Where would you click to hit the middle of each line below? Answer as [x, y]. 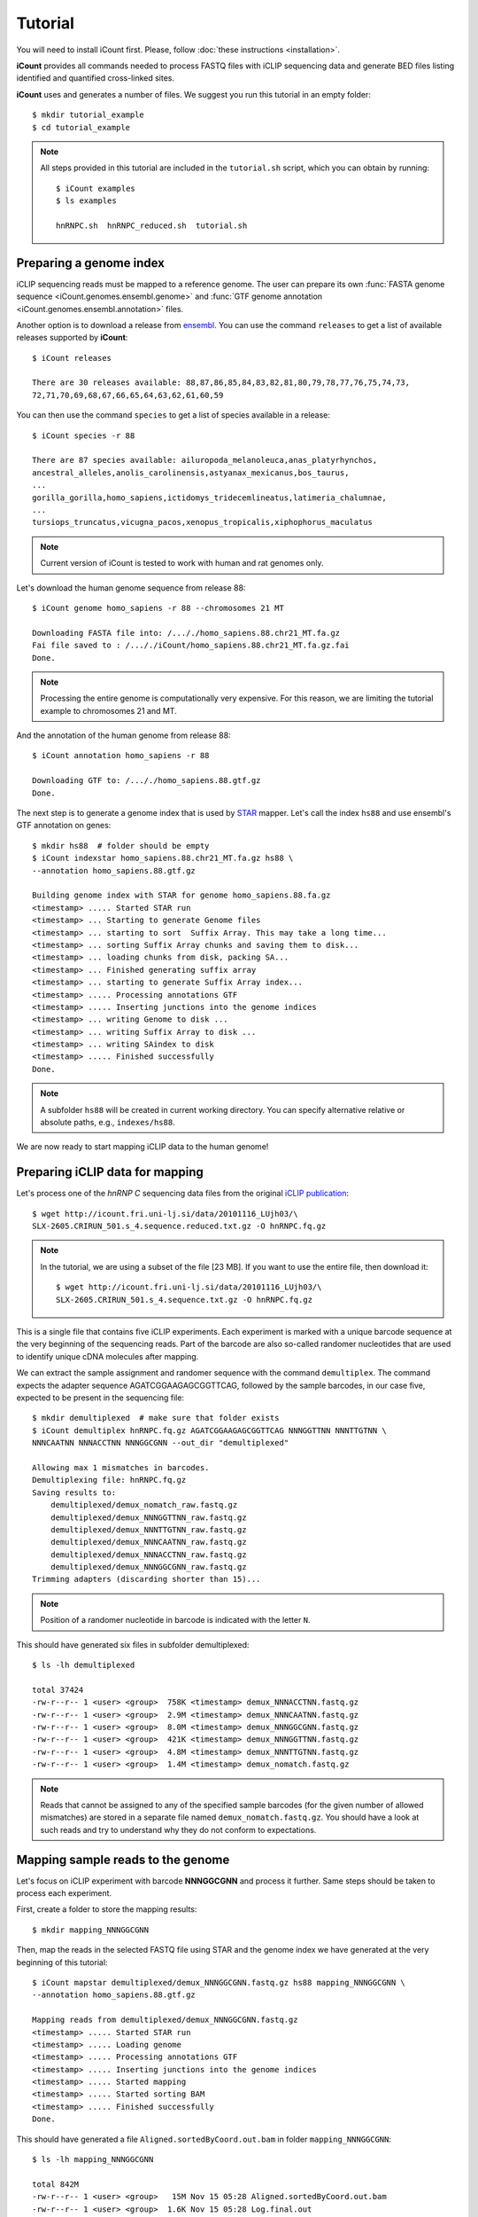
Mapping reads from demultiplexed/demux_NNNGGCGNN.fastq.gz [165, 2020]
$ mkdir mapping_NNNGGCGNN [91, 1930]
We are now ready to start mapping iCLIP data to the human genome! [143, 1147]
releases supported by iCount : [72, 338]
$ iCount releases [72, 358]
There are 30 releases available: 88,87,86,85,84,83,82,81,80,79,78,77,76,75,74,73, [221, 383]
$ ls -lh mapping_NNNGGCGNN [93, 2160]
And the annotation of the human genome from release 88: [123, 735]
